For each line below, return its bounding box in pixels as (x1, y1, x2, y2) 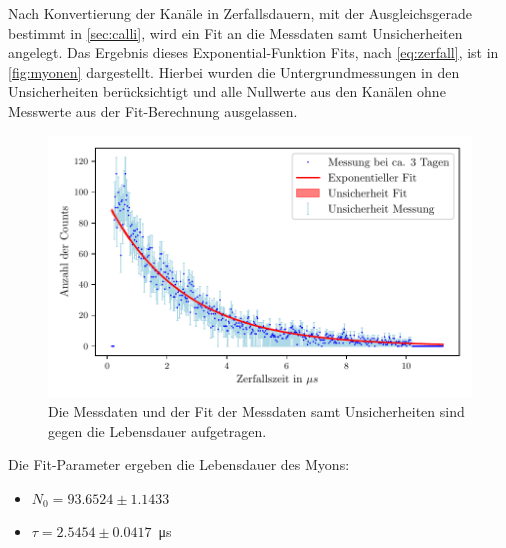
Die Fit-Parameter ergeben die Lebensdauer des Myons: (8, 454, 350, 475)
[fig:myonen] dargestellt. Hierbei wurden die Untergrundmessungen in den (8, 61, 460, 82)
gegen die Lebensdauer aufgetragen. (48, 420, 267, 441)
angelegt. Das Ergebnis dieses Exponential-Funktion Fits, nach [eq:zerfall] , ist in (8, 42, 499, 63)
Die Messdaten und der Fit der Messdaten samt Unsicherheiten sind (48, 400, 465, 421)
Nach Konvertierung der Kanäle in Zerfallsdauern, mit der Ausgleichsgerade (8, 3, 473, 23)
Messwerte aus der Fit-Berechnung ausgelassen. (8, 100, 298, 121)
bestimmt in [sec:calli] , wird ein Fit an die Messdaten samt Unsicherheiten (8, 22, 463, 43)
